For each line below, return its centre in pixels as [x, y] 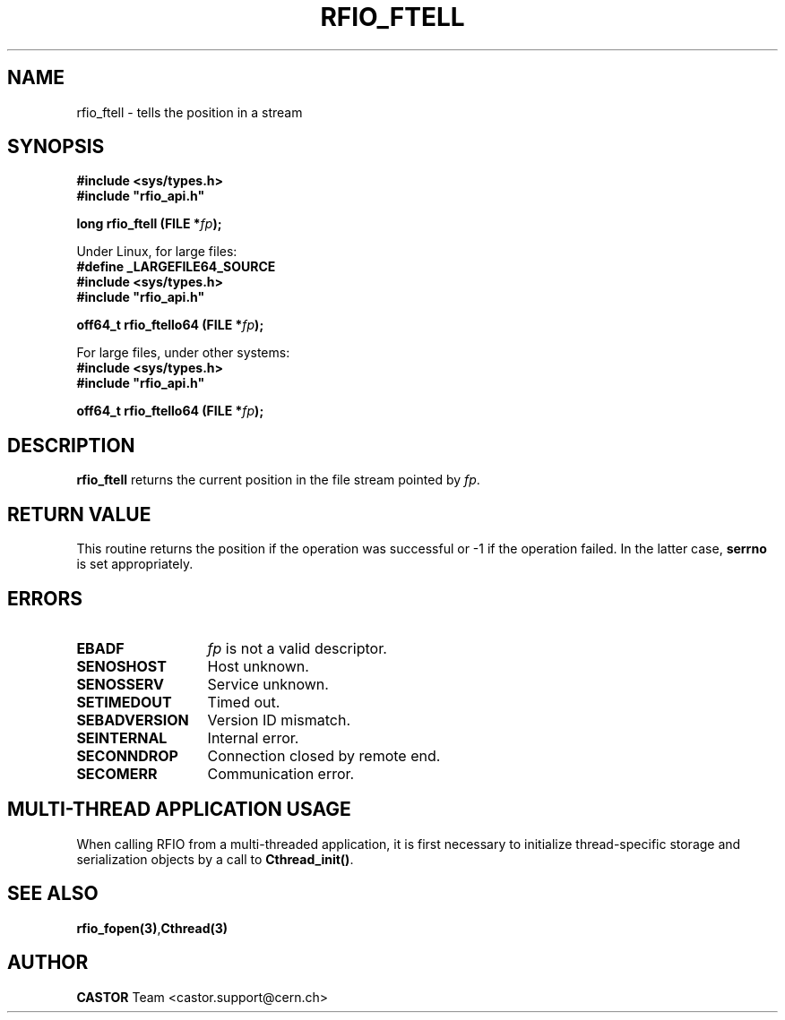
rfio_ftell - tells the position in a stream [190, 112]
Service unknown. [268, 684]
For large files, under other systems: [183, 353]
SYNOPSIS [56, 147]
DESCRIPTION [71, 445]
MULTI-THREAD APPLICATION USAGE [179, 810]
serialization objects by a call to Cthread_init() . [215, 859]
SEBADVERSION [133, 720]
